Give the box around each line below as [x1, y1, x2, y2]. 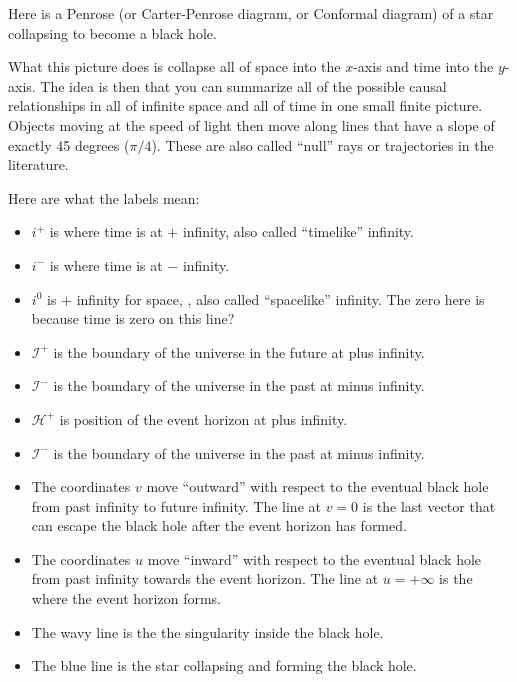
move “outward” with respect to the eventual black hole [146, 476, 489, 497]
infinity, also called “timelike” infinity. [182, 221, 414, 242]
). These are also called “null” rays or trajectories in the [151, 134, 494, 155]
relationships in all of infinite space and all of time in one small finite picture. [8, 95, 483, 116]
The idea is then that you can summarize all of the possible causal [40, 75, 447, 96]
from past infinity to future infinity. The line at [31, 495, 321, 516]
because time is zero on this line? [31, 308, 235, 329]
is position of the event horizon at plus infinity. [59, 408, 348, 429]
